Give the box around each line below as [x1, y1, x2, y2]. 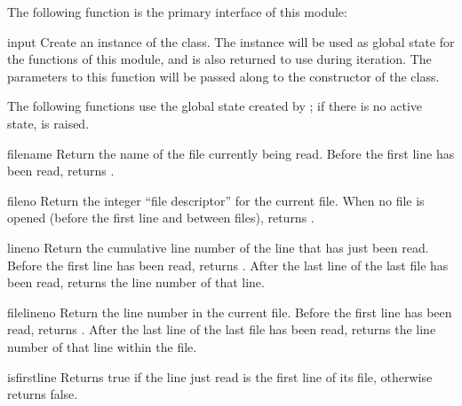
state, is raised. [7, 113, 90, 132]
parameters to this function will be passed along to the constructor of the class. [7, 66, 440, 85]
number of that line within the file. [7, 337, 197, 355]
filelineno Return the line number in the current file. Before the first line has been [7, 302, 452, 321]
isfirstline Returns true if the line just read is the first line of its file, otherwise [7, 367, 433, 386]
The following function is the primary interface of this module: [7, 3, 347, 20]
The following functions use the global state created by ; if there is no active [7, 97, 423, 115]
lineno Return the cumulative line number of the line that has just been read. [7, 238, 429, 256]
